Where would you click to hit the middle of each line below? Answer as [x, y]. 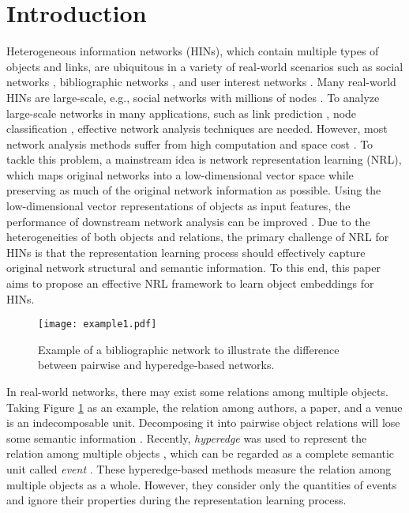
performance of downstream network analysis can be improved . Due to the [188, 221]
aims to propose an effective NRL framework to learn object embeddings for [190, 283]
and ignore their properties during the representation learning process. [176, 500]
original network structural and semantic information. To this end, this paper [193, 268]
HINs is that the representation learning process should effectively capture [186, 252]
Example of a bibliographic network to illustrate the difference [189, 349]
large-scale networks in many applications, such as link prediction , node [182, 113]
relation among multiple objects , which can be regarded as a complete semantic [201, 453]
